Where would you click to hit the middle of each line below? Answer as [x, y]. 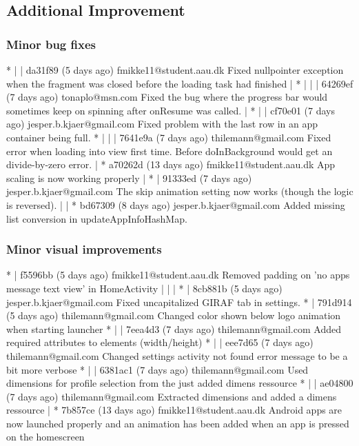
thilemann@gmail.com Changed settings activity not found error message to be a [177, 355]
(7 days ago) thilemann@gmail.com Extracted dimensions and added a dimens [172, 396]
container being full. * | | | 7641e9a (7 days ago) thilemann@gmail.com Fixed [169, 137]
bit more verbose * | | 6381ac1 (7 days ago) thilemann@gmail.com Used [157, 369]
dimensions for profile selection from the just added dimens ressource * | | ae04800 [180, 383]
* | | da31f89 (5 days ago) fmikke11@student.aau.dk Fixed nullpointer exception [175, 70]
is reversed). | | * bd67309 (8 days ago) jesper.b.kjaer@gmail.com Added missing [176, 204]
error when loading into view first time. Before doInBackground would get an [170, 151]
